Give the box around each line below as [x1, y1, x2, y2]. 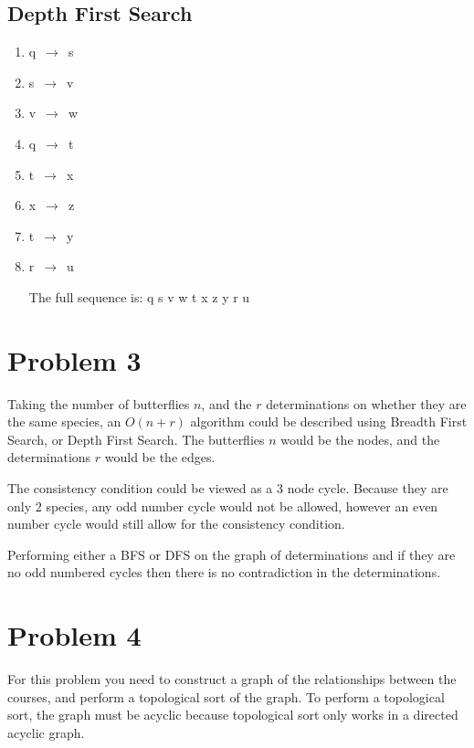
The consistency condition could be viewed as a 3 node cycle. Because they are [7, 479, 448, 498]
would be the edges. [104, 448, 216, 467]
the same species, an [7, 412, 121, 431]
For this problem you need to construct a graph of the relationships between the [7, 669, 457, 689]
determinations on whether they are [266, 394, 467, 413]
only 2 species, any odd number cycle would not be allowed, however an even [7, 496, 438, 515]
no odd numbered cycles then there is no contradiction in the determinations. [7, 563, 441, 582]
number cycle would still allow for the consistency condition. [7, 514, 345, 533]
